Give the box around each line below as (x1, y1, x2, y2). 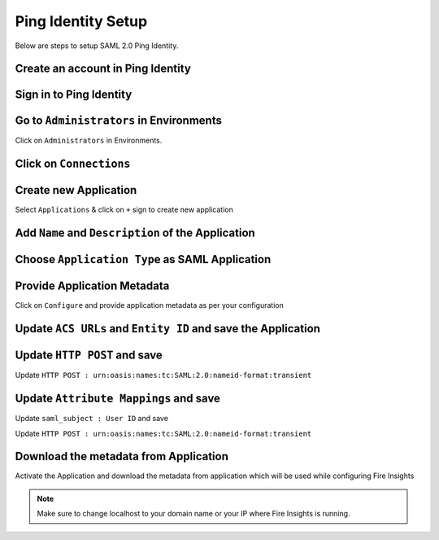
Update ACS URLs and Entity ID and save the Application (15, 322, 321, 336)
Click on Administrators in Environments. (15, 135, 163, 146)
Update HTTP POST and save (15, 349, 163, 362)
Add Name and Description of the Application (15, 226, 255, 240)
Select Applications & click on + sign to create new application (15, 204, 233, 215)
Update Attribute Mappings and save (15, 392, 221, 406)
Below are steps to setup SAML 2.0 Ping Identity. (15, 41, 179, 50)
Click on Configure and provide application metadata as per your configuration (15, 301, 284, 310)
